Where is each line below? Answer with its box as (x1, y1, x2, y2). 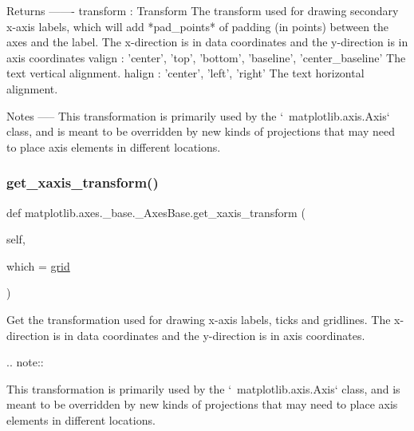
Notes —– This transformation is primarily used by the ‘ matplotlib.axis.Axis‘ (6, 107, 390, 124)
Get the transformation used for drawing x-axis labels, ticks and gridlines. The (6, 310, 391, 327)
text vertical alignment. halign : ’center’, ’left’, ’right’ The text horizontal (6, 65, 365, 81)
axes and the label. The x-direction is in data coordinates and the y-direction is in (6, 34, 408, 50)
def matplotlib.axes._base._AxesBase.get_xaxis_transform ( (6, 204, 306, 220)
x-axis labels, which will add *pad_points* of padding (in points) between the (6, 18, 389, 34)
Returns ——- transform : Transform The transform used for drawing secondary (6, 2, 399, 18)
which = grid (6, 257, 70, 274)
